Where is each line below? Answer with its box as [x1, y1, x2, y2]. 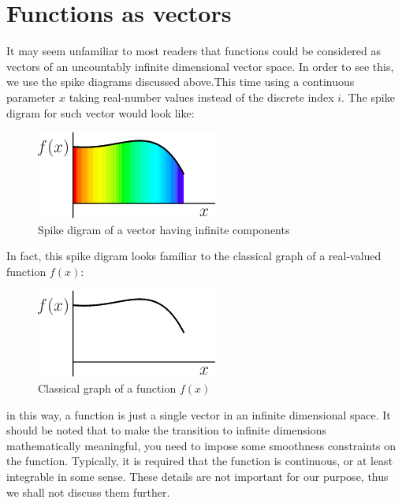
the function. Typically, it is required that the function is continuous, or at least [6, 453, 393, 469]
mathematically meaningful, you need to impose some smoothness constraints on [6, 437, 396, 453]
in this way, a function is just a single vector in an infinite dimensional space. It [6, 406, 391, 423]
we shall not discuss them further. [6, 483, 170, 500]
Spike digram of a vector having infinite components [38, 221, 290, 237]
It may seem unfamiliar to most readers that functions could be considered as [6, 43, 382, 59]
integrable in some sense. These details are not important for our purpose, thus [6, 468, 389, 485]
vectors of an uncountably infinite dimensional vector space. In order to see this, [6, 58, 394, 74]
